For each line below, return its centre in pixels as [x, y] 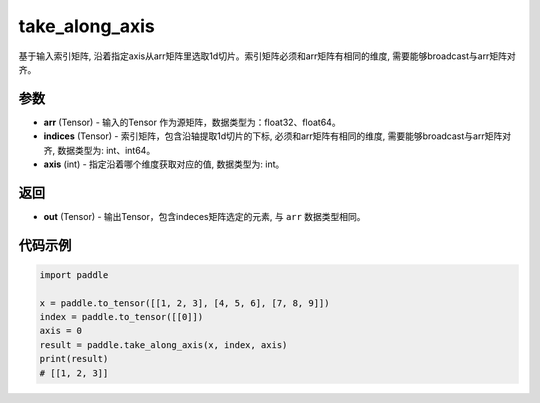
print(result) [74, 359]
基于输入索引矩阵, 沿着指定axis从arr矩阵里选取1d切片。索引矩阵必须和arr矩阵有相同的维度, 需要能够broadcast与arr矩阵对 [267, 56]
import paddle [74, 274]
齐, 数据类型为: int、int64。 [99, 150]
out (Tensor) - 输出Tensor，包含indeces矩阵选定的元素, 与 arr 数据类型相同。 [204, 216]
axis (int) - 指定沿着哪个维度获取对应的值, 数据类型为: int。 [164, 164]
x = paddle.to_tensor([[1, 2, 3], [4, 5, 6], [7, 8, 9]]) [184, 303]
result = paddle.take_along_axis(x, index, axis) [163, 344]
